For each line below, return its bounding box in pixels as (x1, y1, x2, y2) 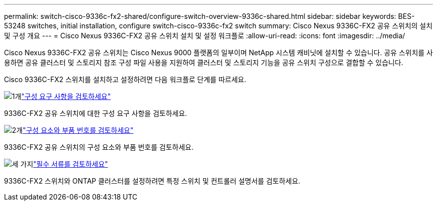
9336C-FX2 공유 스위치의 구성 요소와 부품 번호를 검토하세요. (4, 143, 194, 151)
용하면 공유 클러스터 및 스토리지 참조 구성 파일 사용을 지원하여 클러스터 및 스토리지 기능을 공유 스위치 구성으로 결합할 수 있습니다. (4, 58, 404, 67)
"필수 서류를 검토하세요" (33, 160, 108, 168)
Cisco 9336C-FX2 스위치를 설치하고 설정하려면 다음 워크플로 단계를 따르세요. (4, 75, 246, 84)
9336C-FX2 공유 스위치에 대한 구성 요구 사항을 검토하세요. (4, 109, 187, 117)
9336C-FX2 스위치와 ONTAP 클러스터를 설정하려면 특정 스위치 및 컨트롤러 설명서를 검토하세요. (4, 177, 300, 185)
